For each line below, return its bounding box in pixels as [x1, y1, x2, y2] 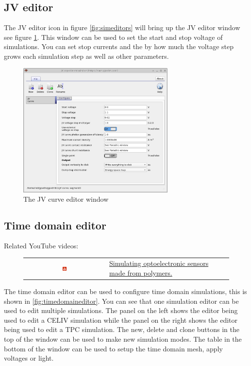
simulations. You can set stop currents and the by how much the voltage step [4, 41, 234, 52]
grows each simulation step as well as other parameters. [4, 51, 169, 61]
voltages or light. [4, 353, 54, 363]
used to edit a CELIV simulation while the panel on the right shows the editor [4, 314, 238, 325]
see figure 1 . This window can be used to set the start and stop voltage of [4, 32, 223, 42]
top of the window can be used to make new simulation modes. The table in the [4, 333, 242, 344]
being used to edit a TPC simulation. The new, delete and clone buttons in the [4, 324, 239, 334]
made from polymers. [109, 267, 172, 278]
